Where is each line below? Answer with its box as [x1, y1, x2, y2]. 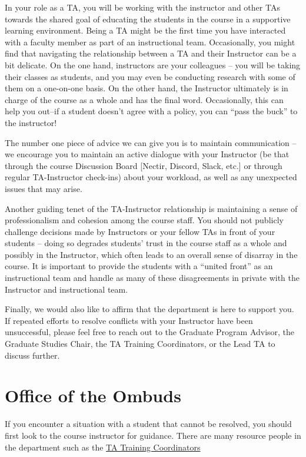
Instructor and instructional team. [5, 283, 128, 295]
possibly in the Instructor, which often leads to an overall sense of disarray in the [5, 248, 298, 260]
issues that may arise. [5, 182, 82, 194]
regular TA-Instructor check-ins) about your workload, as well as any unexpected [5, 171, 297, 183]
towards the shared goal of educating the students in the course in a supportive [5, 12, 291, 25]
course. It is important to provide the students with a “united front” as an [5, 260, 273, 272]
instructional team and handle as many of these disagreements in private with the [5, 271, 300, 284]
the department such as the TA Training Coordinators [5, 441, 201, 453]
